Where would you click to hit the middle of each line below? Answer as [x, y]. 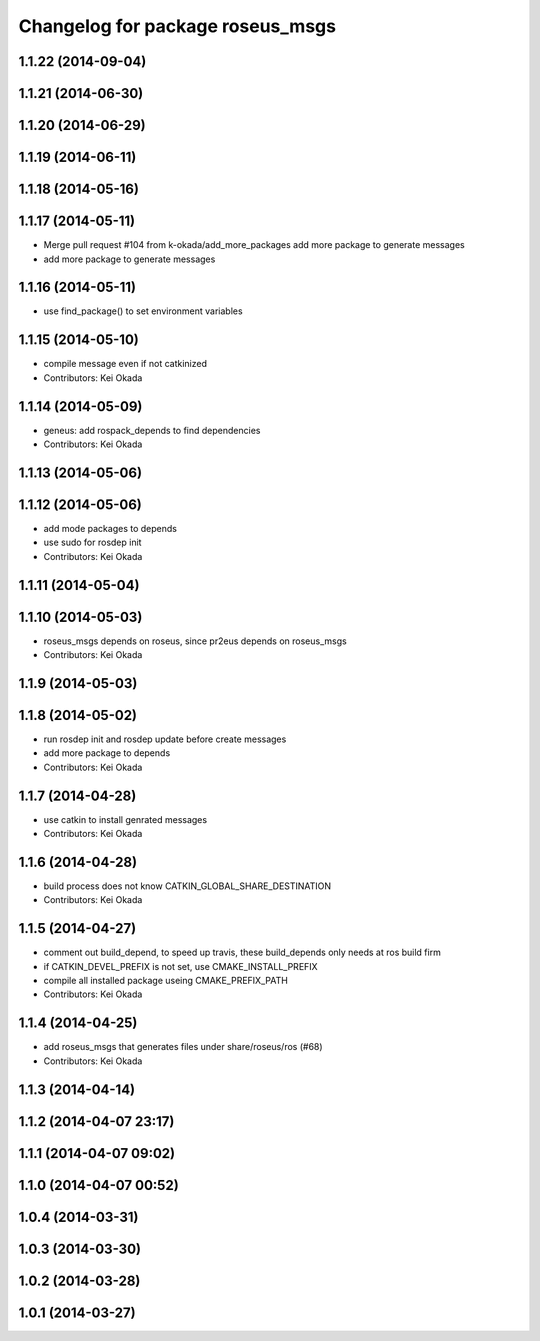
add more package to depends [107, 753]
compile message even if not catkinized [125, 364]
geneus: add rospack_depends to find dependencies [152, 430]
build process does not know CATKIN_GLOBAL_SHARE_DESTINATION [187, 886]
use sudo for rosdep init [92, 542]
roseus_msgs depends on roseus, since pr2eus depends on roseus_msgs [195, 641]
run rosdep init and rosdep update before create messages [165, 739]
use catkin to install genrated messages [125, 819]
